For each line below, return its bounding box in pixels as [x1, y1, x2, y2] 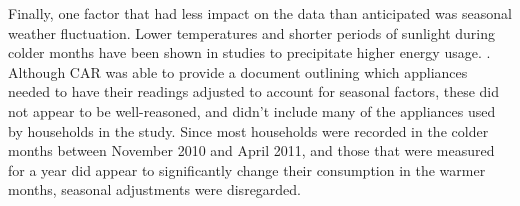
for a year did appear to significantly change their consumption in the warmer [8, 159, 486, 180]
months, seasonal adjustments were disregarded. [8, 179, 302, 200]
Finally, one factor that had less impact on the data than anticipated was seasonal [8, 3, 512, 23]
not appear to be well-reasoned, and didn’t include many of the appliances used [8, 100, 496, 121]
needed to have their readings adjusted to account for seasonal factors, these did [8, 81, 499, 102]
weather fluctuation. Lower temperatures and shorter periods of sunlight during [8, 22, 495, 43]
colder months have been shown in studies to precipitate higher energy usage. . [8, 42, 491, 63]
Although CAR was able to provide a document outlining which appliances [8, 61, 468, 82]
